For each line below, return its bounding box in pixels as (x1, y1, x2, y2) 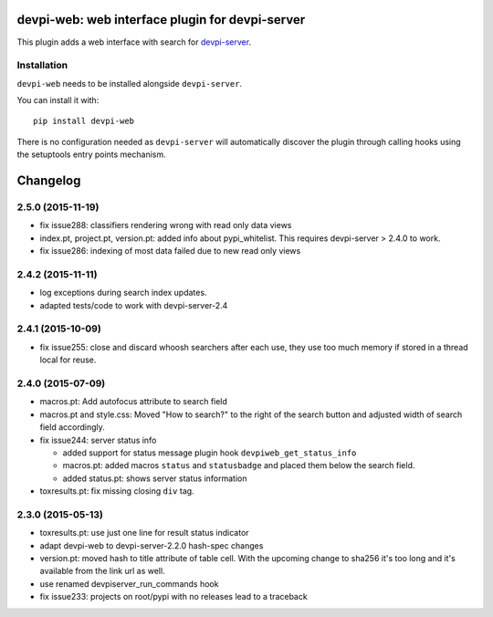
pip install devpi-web (33, 116, 135, 127)
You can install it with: (16, 95, 100, 106)
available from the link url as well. (39, 566, 165, 577)
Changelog (16, 173, 81, 189)
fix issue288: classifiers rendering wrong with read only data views (39, 220, 292, 231)
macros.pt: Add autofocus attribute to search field (39, 396, 228, 407)
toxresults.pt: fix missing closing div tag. (39, 486, 195, 497)
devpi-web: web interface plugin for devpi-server (16, 12, 306, 27)
